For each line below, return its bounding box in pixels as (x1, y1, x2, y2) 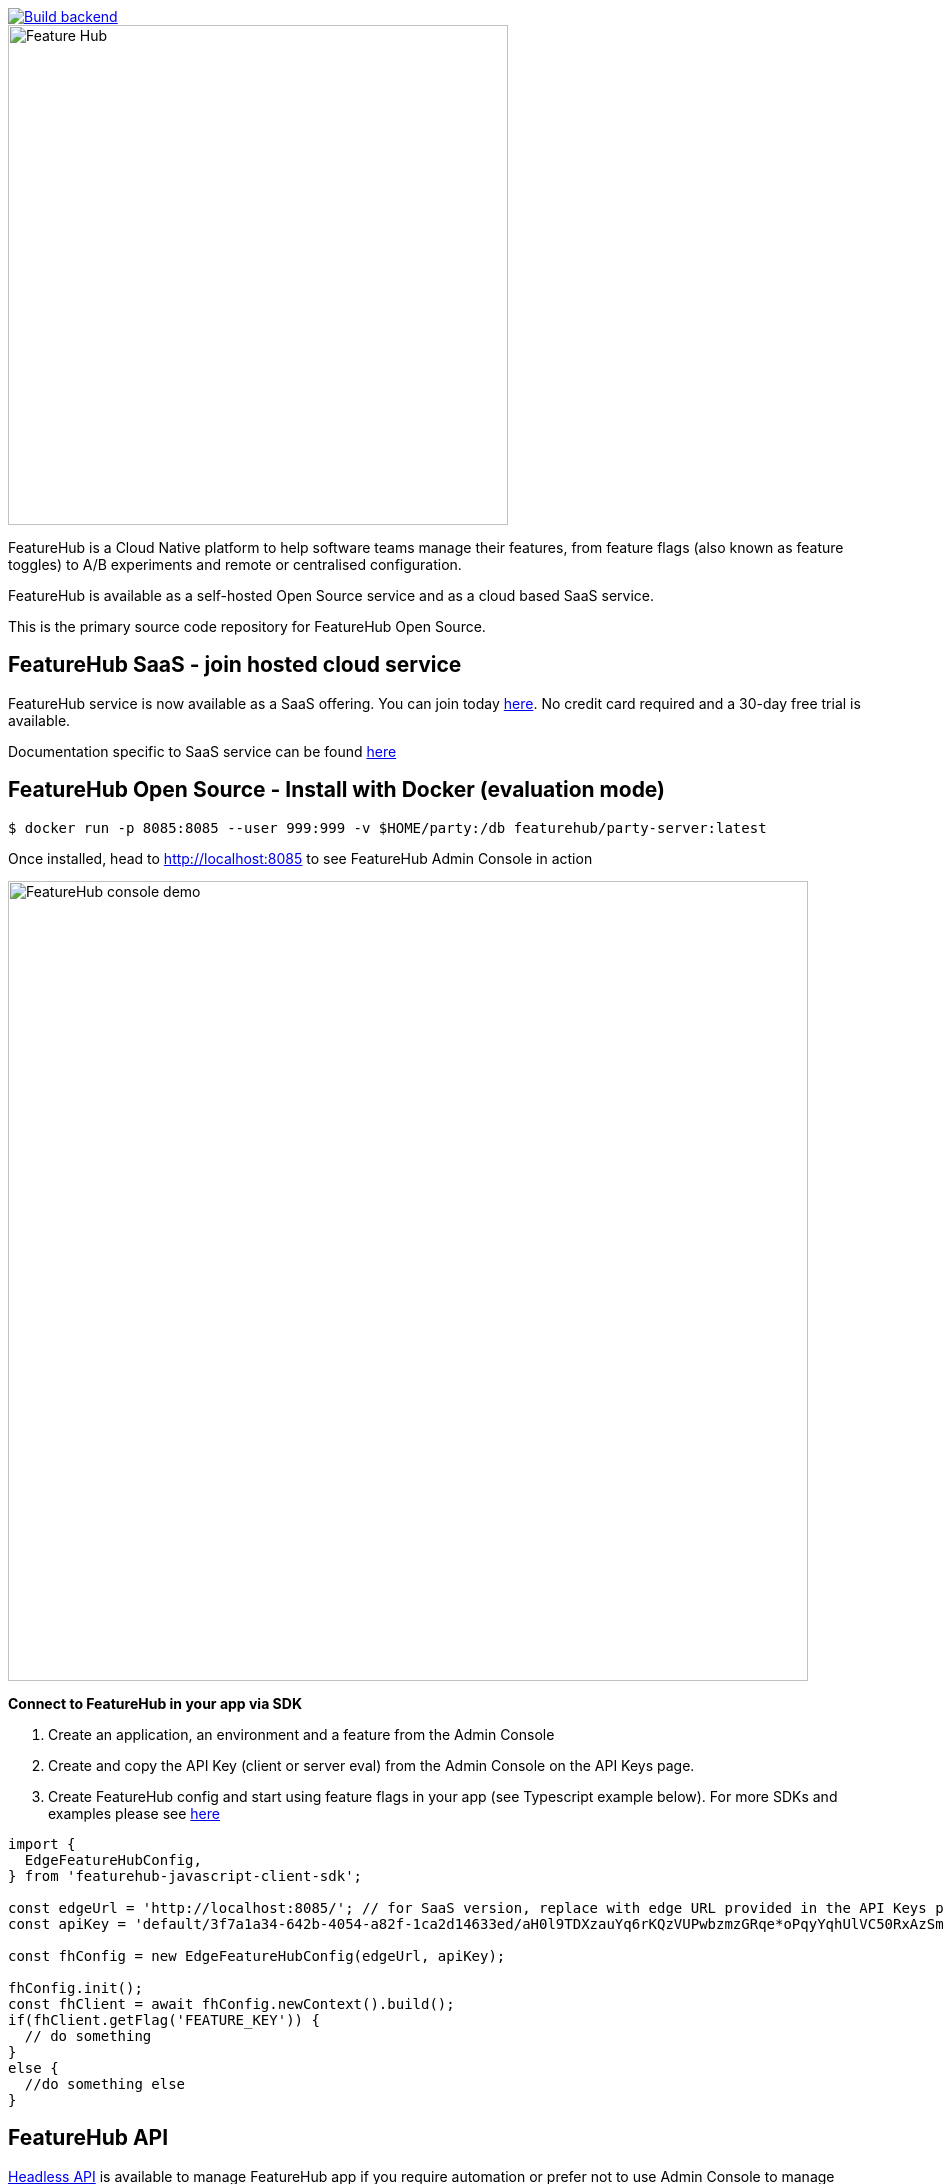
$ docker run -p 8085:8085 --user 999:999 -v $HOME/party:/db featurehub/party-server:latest (8, 819, 767, 836)
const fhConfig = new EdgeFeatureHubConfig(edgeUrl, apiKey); (8, 1947, 506, 1964)
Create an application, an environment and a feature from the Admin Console (48, 1725, 555, 1743)
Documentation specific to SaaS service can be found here (8, 742, 397, 760)
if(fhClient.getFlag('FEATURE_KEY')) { (8, 2011, 320, 2028)
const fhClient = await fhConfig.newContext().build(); (8, 1995, 455, 2012)
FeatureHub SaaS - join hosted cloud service (8, 652, 462, 678)
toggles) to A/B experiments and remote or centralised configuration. (8, 556, 462, 573)
